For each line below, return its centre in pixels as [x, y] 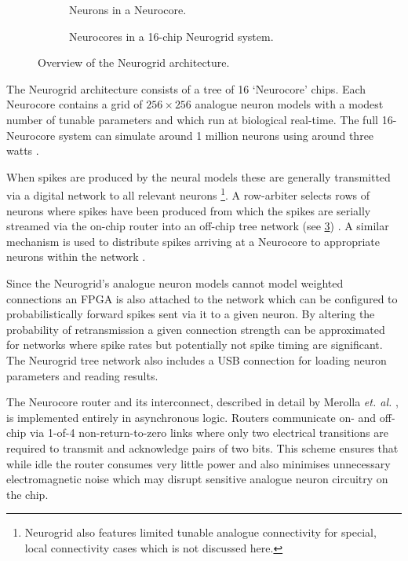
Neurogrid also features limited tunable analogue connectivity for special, [200, 532]
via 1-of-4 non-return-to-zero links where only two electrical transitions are [209, 433]
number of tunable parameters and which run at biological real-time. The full [192, 119]
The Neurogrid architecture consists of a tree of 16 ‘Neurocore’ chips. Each [186, 88]
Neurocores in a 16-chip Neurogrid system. [171, 36]
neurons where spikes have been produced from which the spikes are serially [189, 210]
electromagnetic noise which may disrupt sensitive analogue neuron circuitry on [197, 479]
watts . [23, 150]
